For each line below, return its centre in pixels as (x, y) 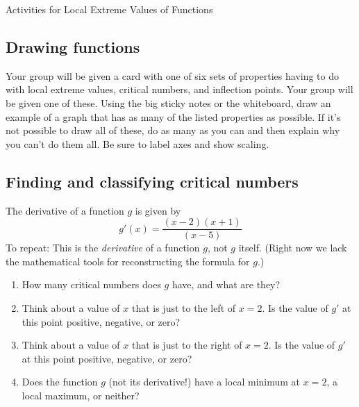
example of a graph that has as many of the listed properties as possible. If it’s (173, 116)
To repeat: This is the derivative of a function (103, 248)
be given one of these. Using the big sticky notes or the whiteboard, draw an (168, 102)
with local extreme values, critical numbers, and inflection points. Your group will (179, 89)
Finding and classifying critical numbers (152, 181)
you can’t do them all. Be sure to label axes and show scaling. (137, 143)
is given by (158, 210)
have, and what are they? (226, 284)
